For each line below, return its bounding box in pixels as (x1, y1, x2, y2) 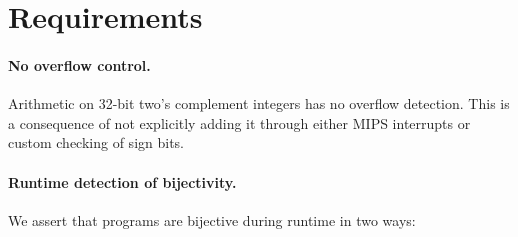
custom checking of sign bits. (8, 132, 184, 153)
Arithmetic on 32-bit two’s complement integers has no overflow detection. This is (8, 93, 510, 114)
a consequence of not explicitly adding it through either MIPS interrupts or (8, 112, 471, 133)
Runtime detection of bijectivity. (8, 171, 237, 192)
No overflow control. (8, 54, 151, 75)
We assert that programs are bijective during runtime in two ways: (8, 209, 416, 230)
